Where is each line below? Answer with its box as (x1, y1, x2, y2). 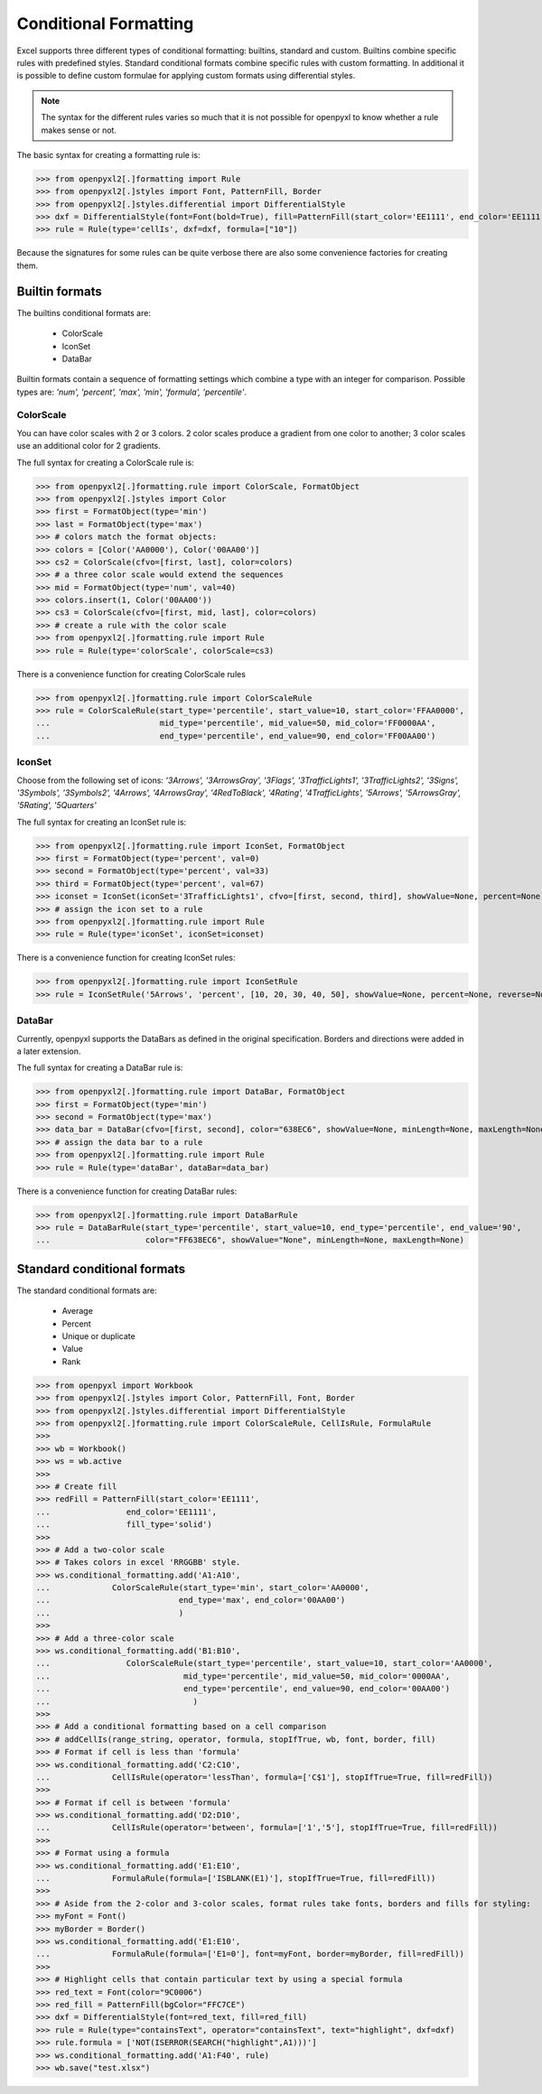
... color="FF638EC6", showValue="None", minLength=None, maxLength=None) (35, 1235, 465, 1245)
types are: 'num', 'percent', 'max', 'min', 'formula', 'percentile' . (16, 386, 248, 397)
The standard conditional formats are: (16, 1285, 157, 1296)
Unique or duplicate (61, 1331, 135, 1342)
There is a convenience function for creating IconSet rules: (16, 953, 236, 963)
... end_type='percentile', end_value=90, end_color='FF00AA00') (35, 731, 436, 740)
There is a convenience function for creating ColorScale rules (16, 668, 246, 679)
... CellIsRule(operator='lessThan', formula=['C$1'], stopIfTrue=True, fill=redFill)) (35, 1772, 493, 1782)
